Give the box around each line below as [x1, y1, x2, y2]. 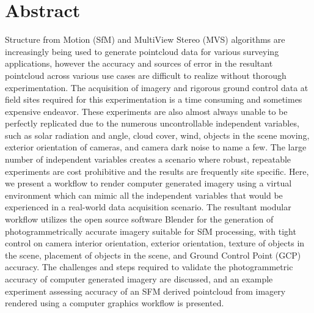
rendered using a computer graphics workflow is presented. [5, 296, 224, 309]
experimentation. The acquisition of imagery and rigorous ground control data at [5, 81, 309, 94]
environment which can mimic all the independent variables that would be [5, 188, 283, 201]
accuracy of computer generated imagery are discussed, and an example [5, 273, 273, 285]
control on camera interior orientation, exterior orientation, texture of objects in [5, 237, 305, 249]
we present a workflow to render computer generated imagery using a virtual [5, 177, 292, 190]
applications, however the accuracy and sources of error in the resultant [5, 57, 273, 70]
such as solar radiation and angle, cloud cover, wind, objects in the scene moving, [5, 128, 310, 141]
